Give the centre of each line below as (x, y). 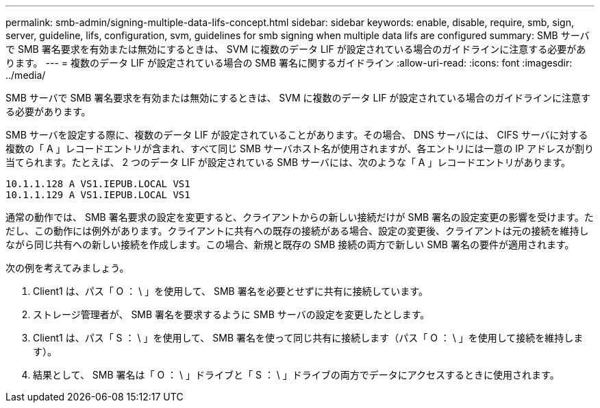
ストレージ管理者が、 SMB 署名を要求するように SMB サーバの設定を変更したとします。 (232, 314)
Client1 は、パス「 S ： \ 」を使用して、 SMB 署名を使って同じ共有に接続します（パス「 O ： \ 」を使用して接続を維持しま (308, 338)
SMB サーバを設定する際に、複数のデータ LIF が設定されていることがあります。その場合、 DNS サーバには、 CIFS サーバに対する (297, 135)
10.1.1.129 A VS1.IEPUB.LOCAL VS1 (98, 195)
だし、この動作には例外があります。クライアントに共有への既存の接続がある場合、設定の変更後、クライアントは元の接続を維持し (297, 231)
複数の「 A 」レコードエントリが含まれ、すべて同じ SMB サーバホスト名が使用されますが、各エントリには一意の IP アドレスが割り (300, 148)
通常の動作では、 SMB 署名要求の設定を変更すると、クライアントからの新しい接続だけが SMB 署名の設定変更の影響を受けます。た (300, 217)
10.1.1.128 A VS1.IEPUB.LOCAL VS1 (98, 184)
